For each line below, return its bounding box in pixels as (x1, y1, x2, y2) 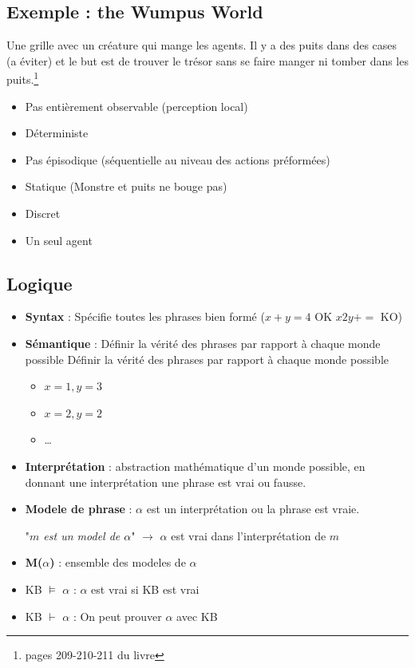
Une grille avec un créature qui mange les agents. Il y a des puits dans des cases (6, 37, 397, 53)
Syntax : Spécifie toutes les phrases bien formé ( (25, 308, 265, 325)
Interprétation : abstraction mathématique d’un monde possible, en (25, 457, 366, 474)
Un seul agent (25, 231, 93, 248)
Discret (25, 205, 61, 222)
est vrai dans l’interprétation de (171, 527, 326, 543)
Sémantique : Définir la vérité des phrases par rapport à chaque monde (25, 335, 381, 351)
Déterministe (25, 125, 89, 141)
